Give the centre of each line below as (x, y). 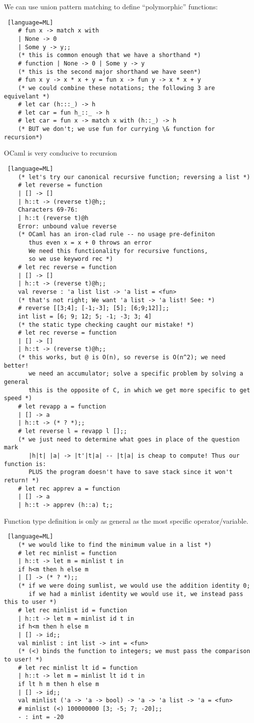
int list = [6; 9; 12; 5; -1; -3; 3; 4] (85, 316)
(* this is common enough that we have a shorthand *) (109, 55)
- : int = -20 (41, 717)
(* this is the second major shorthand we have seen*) (109, 72)
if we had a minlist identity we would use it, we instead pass (136, 594)
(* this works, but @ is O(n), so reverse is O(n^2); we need (122, 358)
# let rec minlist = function (67, 553)
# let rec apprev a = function (69, 488)
